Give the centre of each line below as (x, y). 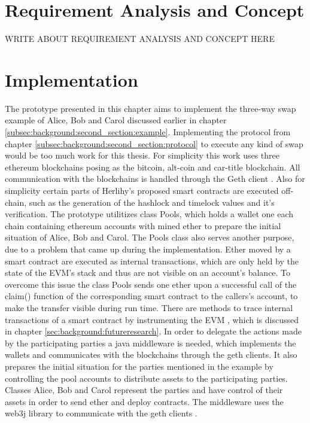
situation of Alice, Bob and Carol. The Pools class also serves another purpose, (150, 237)
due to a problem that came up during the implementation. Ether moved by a (148, 249)
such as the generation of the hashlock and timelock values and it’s (152, 202)
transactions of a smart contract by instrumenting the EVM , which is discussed (152, 319)
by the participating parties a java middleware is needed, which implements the (151, 343)
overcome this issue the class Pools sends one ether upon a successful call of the (151, 284)
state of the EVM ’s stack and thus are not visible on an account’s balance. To (148, 273)
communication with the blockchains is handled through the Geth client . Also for (155, 179)
